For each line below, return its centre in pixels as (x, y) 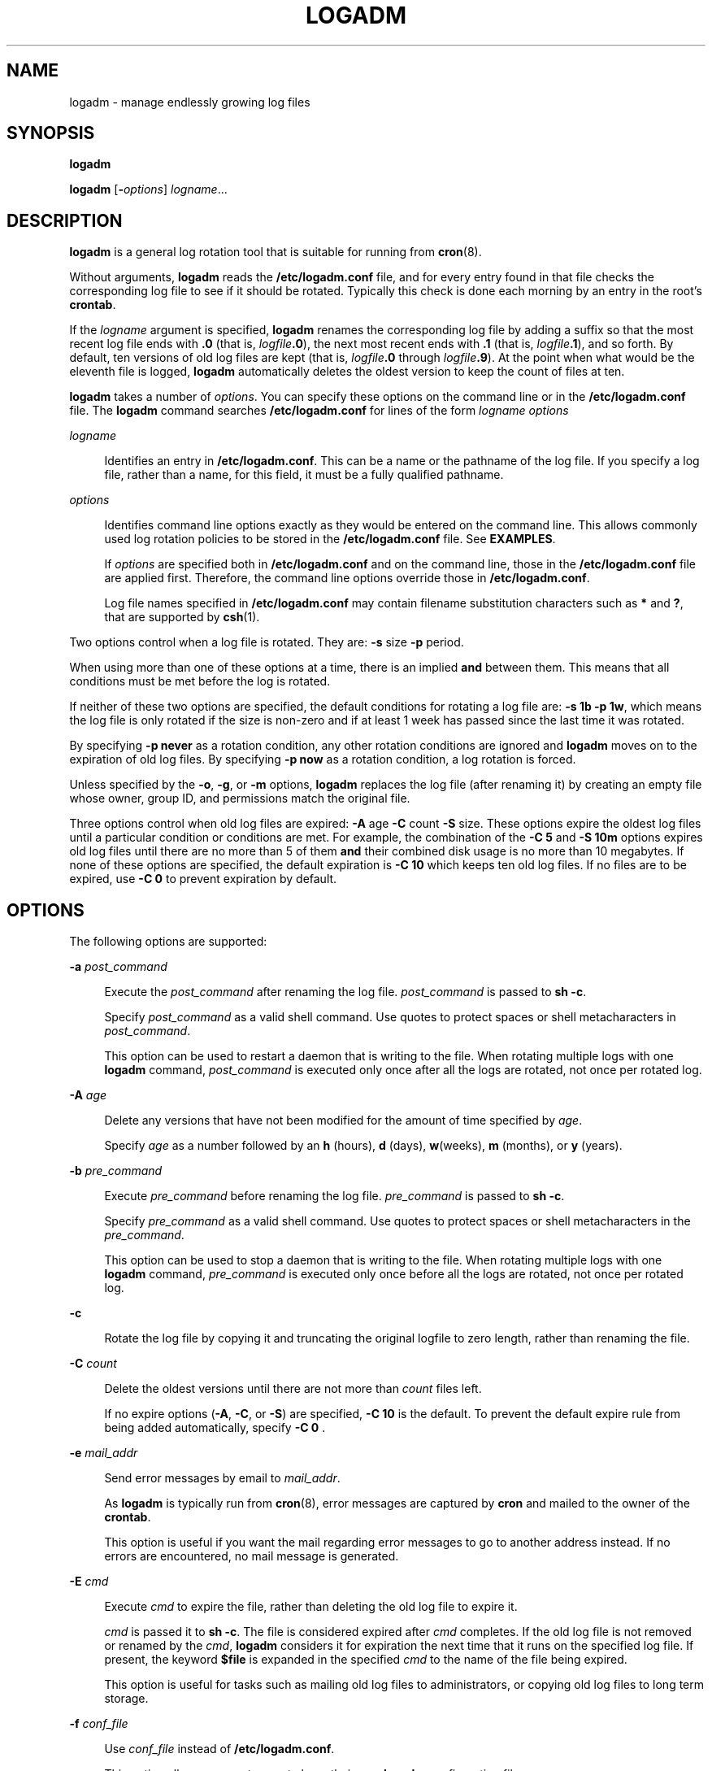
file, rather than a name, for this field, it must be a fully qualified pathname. (304, 475)
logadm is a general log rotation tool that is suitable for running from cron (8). (276, 252)
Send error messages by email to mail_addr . (222, 1478)
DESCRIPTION (65, 220)
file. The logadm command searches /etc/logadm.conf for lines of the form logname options (319, 411)
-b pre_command (116, 1171)
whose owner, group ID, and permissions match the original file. (240, 798)
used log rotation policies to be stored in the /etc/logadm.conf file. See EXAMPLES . (330, 539)
